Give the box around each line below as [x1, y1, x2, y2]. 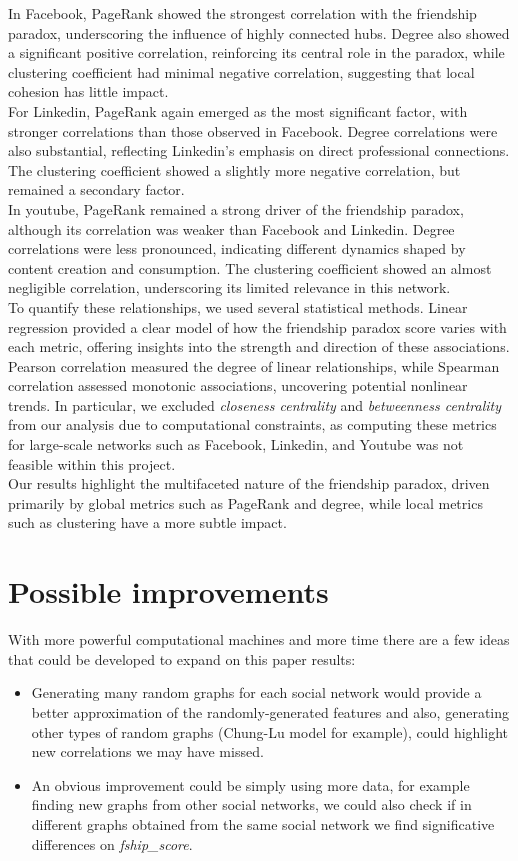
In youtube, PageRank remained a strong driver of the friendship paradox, [8, 198, 464, 219]
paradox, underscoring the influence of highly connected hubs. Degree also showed [8, 22, 510, 43]
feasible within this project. [8, 453, 176, 474]
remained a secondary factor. [8, 179, 185, 200]
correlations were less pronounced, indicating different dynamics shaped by [8, 238, 466, 259]
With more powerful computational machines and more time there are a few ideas [8, 629, 510, 650]
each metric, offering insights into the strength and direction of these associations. [8, 336, 510, 357]
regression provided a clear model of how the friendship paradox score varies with [8, 316, 507, 337]
